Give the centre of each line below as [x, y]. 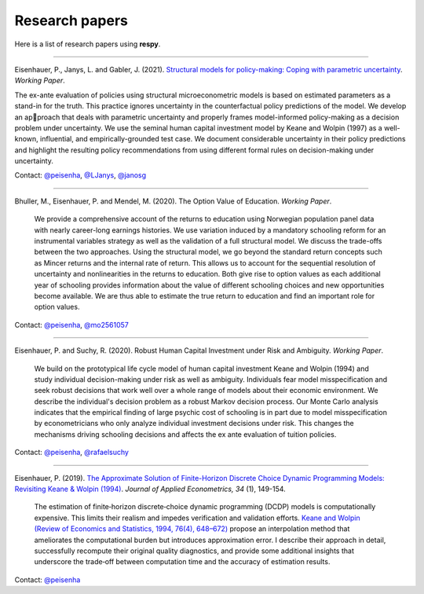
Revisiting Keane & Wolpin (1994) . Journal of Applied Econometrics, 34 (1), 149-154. [150, 489]
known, [26, 139]
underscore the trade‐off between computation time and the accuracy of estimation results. [182, 562]
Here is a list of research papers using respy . [88, 44]
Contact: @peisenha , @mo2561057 [72, 324]
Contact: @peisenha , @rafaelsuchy [72, 453]
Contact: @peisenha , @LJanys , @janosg [80, 175]
